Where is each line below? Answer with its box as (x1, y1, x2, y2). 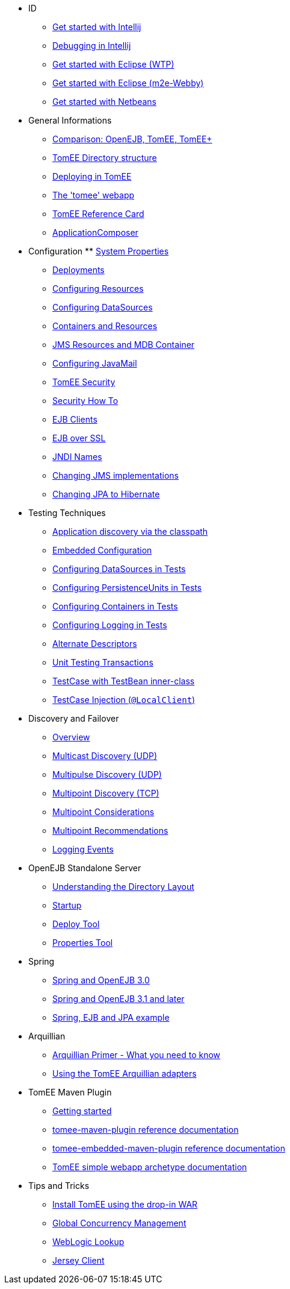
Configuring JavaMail (52, 358, 137, 368)
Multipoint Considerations (52, 807, 155, 817)
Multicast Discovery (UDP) (52, 751, 158, 761)
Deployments (52, 265, 105, 275)
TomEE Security (52, 377, 116, 387)
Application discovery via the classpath (52, 526, 208, 537)
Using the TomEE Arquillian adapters (52, 1068, 197, 1079)
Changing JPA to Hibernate (52, 489, 160, 499)
